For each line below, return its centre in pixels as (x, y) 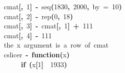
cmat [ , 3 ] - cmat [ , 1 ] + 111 (49, 26)
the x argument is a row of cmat (56, 45)
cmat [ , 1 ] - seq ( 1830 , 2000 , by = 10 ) (63, 6)
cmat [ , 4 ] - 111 (28, 35)
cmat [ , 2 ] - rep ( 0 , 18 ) (39, 16)
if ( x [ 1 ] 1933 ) (44, 64)
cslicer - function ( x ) (37, 54)
